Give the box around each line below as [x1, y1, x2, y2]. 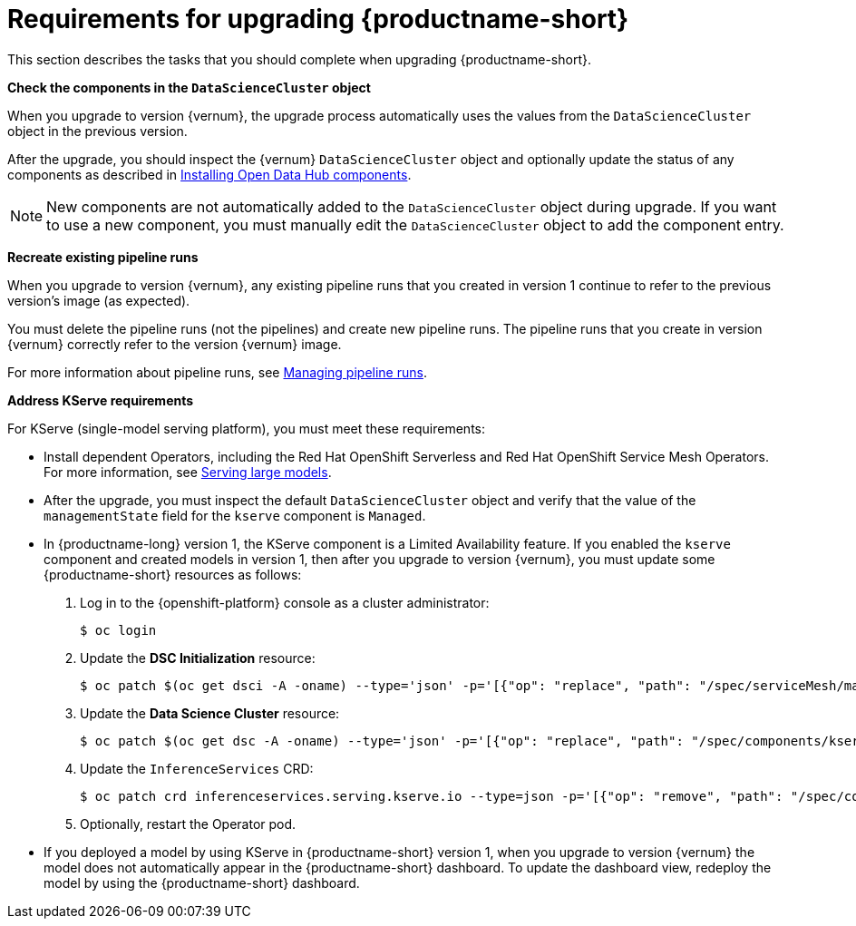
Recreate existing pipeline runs [7, 249, 199, 265]
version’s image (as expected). [7, 292, 190, 308]
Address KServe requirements [7, 392, 194, 408]
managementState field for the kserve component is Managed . [44, 507, 426, 523]
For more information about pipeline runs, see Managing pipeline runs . [7, 364, 427, 380]
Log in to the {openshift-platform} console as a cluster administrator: [80, 594, 490, 610]
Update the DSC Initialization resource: [80, 649, 316, 666]
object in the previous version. [7, 122, 188, 139]
